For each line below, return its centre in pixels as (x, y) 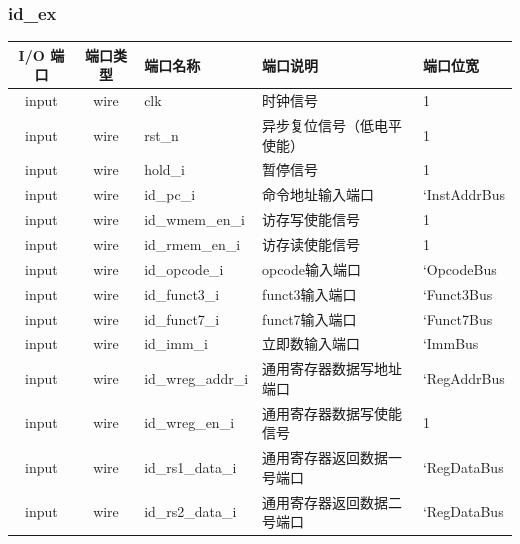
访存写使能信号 (311, 219)
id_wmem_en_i (194, 219)
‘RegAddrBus (463, 377)
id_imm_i (176, 343)
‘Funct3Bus (457, 293)
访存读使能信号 (311, 243)
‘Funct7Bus (457, 318)
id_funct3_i (182, 293)
